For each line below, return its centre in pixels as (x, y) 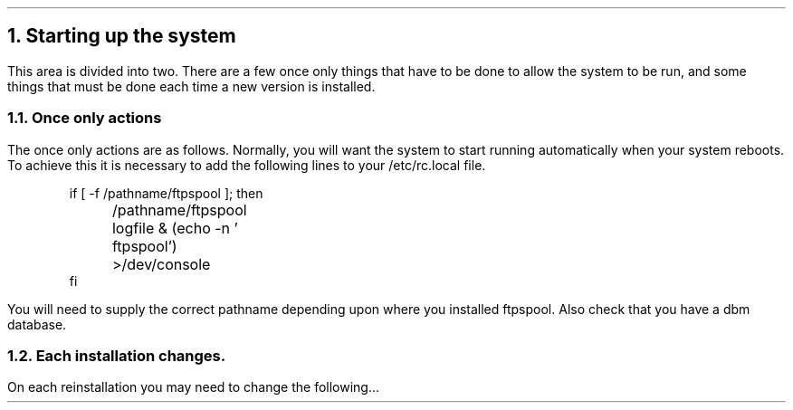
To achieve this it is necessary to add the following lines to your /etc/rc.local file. (247, 165)
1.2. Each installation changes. (117, 355)
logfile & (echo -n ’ (175, 228)
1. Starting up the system (122, 36)
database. (37, 324)
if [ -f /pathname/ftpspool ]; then (166, 193)
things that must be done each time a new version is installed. (191, 86)
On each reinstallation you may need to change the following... (194, 387)
